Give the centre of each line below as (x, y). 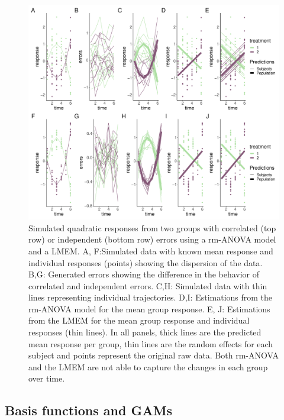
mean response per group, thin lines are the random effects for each (151, 343)
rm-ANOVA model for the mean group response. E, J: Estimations (149, 308)
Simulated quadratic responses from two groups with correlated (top (152, 227)
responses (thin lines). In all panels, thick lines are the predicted (145, 332)
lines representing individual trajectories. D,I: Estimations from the (151, 297)
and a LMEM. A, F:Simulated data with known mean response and (151, 251)
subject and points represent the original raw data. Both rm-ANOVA (154, 355)
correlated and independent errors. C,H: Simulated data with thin (148, 285)
